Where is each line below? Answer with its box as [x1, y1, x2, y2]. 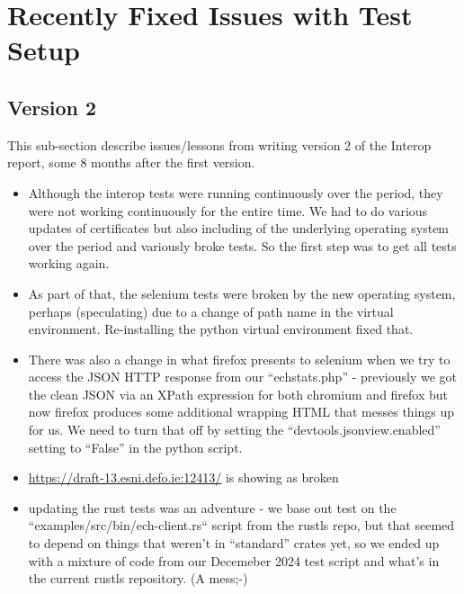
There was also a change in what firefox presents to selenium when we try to [28, 349, 451, 368]
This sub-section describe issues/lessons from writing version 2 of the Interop [7, 135, 432, 154]
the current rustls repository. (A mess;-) [28, 569, 248, 588]
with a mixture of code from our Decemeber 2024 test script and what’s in [28, 551, 440, 570]
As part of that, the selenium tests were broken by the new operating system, [28, 283, 456, 302]
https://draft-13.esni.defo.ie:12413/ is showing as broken [28, 468, 339, 487]
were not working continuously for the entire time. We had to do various [28, 201, 428, 220]
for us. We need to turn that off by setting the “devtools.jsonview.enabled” [28, 420, 441, 439]
